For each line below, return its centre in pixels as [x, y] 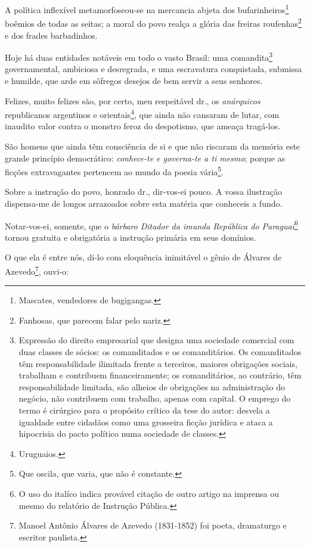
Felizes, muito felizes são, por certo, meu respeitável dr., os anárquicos [133, 100]
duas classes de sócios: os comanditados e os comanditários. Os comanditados [160, 352]
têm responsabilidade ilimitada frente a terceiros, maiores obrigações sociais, [158, 363]
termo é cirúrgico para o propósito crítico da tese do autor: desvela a [144, 410]
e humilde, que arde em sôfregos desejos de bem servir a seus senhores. [134, 80]
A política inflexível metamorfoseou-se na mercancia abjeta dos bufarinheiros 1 [147, 9]
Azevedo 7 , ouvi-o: [37, 270]
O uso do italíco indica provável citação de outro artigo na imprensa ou [149, 493]
